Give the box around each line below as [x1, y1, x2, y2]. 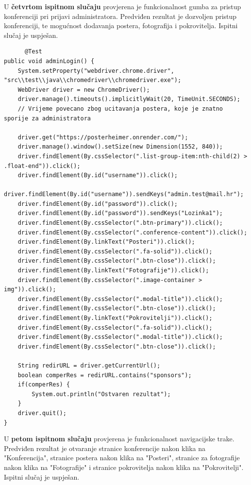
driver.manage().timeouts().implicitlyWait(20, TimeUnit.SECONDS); [17, 96, 240, 103]
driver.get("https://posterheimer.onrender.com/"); [17, 134, 188, 141]
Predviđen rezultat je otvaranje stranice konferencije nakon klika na [4, 443, 206, 453]
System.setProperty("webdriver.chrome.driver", [17, 67, 174, 74]
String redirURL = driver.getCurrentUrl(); [17, 362, 161, 369]
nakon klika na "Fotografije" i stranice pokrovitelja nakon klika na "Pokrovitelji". [4, 462, 244, 472]
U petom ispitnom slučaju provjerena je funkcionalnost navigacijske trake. [4, 434, 234, 444]
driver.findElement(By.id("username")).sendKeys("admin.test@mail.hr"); [4, 191, 244, 198]
